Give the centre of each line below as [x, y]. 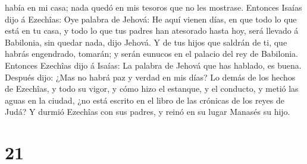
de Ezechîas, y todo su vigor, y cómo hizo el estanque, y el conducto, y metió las [152, 89]
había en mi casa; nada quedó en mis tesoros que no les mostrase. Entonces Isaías [153, 7]
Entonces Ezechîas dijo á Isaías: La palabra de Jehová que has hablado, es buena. [153, 65]
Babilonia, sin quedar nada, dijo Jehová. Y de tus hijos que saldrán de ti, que [146, 42]
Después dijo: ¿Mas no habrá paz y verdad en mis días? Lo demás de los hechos [150, 77]
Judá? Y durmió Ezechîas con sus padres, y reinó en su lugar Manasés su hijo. [148, 112]
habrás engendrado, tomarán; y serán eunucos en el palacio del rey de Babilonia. [151, 54]
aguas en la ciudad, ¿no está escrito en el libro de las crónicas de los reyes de [145, 100]
